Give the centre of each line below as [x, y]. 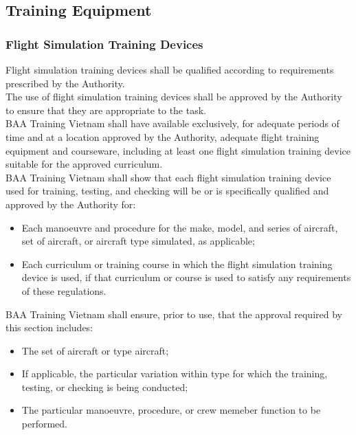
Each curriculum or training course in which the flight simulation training [177, 264]
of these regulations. [64, 290]
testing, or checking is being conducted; [105, 387]
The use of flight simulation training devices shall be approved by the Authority [174, 97]
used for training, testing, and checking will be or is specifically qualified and [167, 191]
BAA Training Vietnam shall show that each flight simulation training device [168, 177]
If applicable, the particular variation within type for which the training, [175, 373]
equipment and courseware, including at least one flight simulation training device [178, 150]
